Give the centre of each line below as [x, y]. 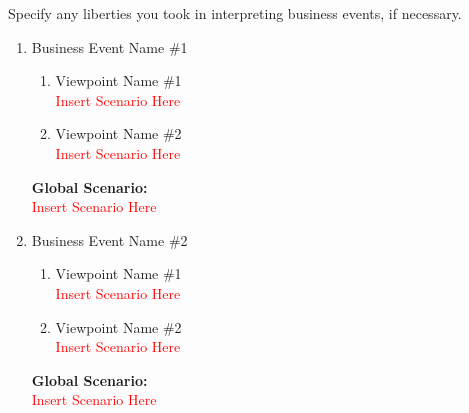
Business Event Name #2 [109, 239]
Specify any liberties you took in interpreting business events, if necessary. [235, 13]
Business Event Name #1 [109, 46]
